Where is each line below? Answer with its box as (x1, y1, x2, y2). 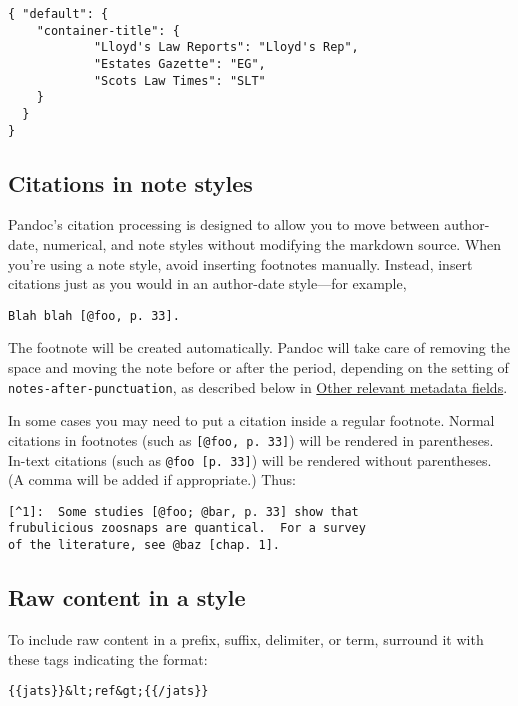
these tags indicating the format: (8, 648, 208, 669)
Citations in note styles (8, 167, 253, 198)
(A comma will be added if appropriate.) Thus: (8, 469, 296, 490)
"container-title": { (36, 23, 180, 38)
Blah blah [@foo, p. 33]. (8, 308, 180, 323)
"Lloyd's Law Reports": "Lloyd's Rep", (93, 40, 359, 55)
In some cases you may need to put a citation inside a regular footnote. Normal (8, 410, 495, 431)
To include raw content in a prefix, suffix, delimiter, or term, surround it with (8, 629, 484, 649)
